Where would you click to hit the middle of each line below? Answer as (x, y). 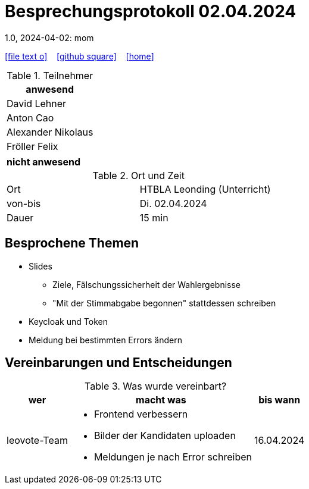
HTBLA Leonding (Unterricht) (205, 189)
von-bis (24, 203)
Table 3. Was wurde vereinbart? (156, 386)
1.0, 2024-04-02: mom (49, 37)
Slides (40, 266)
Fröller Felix (32, 146)
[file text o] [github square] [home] (79, 56)
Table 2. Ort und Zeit (138, 175)
